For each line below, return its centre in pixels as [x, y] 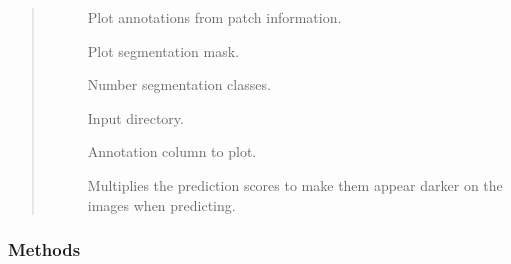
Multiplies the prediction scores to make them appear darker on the [295, 184]
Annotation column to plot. [172, 151]
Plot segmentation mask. [163, 50]
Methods [44, 249]
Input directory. [135, 117]
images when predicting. [161, 204]
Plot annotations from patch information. [214, 17]
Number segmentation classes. [179, 84]
